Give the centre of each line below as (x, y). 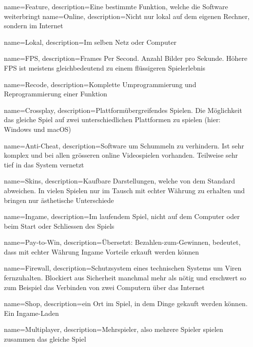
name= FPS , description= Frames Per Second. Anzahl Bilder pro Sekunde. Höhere (126, 58)
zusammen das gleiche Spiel (45, 339)
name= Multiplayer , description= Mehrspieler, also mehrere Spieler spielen (114, 329)
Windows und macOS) (38, 129)
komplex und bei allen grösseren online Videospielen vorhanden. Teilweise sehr (121, 155)
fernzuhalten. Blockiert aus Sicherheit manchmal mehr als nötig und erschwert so (125, 278)
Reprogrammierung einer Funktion (56, 94)
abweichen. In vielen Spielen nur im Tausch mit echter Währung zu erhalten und (125, 190)
